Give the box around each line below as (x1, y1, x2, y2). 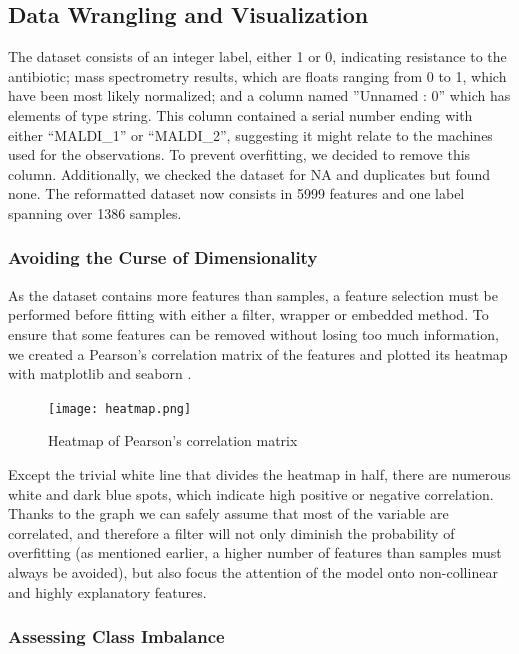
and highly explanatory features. (8, 581, 207, 602)
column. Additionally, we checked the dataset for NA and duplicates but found (8, 163, 491, 184)
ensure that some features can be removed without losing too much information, (8, 323, 499, 344)
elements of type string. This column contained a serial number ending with (8, 104, 473, 125)
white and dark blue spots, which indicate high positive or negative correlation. (8, 483, 494, 504)
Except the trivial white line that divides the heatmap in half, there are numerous (8, 463, 511, 484)
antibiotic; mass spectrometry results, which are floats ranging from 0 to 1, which (8, 65, 507, 86)
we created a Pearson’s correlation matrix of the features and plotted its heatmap (8, 343, 508, 364)
